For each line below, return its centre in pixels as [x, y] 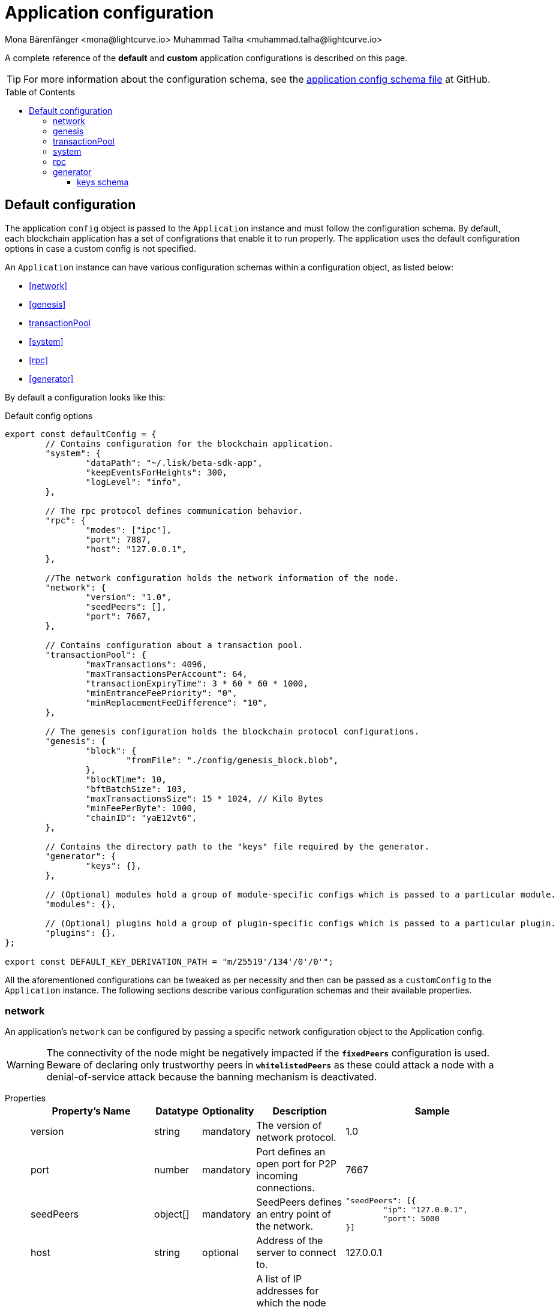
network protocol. [296, 1138]
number [172, 1170]
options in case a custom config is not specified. [101, 248]
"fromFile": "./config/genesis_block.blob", [232, 760]
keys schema [103, 182]
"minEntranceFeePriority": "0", [161, 693]
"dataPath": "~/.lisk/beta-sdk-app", [174, 463]
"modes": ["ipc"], [129, 530]
